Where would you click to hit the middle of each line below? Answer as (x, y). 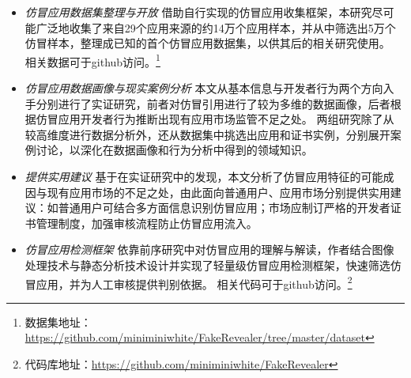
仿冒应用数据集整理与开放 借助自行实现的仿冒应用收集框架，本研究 (198, 12)
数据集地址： (58, 321)
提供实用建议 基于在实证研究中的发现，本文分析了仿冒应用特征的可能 (204, 176)
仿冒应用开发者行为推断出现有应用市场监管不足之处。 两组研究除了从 (215, 119)
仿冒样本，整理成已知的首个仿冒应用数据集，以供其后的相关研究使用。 (207, 43)
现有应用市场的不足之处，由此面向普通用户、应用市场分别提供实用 (219, 192)
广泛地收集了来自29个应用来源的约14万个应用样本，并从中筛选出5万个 (216, 27)
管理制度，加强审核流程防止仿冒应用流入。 (147, 223)
